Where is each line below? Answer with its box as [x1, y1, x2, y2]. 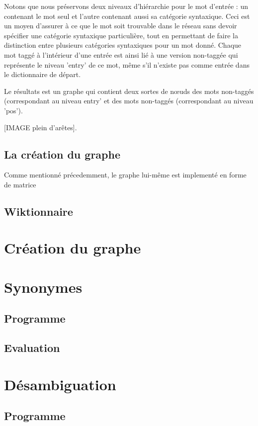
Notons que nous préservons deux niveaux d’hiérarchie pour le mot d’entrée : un [4, 1, 248, 11]
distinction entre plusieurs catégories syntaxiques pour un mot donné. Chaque [4, 40, 242, 50]
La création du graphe [4, 146, 120, 162]
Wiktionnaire [4, 203, 73, 219]
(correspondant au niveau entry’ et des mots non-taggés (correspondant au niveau [4, 95, 254, 106]
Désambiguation [4, 374, 116, 394]
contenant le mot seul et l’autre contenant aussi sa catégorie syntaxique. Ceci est [4, 10, 250, 21]
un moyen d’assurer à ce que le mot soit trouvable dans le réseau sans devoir [4, 20, 237, 31]
